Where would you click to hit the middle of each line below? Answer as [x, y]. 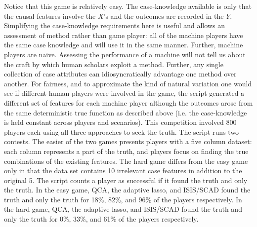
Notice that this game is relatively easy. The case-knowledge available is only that [128, 6]
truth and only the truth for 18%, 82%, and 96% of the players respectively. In [123, 199]
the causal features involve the [50, 16]
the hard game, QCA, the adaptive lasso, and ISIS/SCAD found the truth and [123, 209]
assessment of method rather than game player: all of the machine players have [124, 35]
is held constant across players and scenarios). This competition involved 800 [120, 122]
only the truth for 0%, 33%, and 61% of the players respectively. [101, 219]
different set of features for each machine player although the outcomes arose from [128, 102]
